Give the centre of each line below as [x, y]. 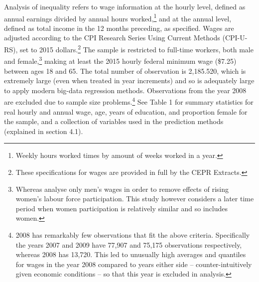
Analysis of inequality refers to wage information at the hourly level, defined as [125, 6]
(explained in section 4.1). [44, 131]
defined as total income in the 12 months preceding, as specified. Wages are [119, 28]
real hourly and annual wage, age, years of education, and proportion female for [126, 111]
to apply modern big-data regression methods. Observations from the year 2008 [125, 90]
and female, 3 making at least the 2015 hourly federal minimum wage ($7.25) [120, 60]
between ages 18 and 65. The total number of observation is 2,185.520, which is [125, 70]
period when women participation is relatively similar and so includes [122, 208]
